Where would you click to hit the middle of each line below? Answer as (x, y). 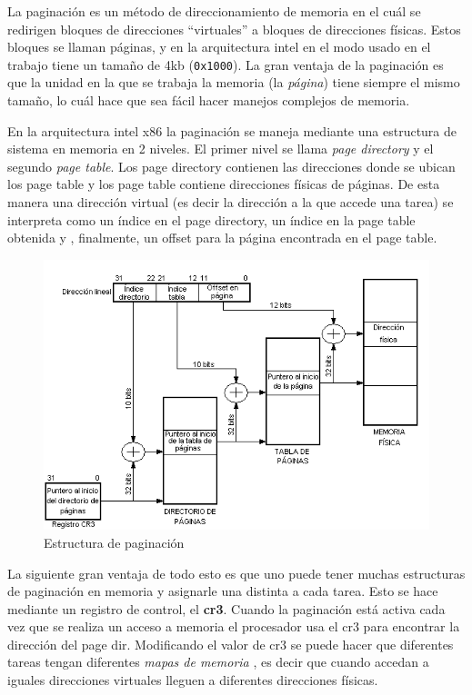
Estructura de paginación (114, 542)
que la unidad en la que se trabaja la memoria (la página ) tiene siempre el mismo (234, 82)
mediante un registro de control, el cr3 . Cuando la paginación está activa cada (226, 608)
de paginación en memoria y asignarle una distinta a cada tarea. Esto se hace (223, 591)
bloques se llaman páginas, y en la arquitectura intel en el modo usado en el (219, 47)
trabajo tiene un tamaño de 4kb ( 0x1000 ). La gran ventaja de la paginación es (226, 64)
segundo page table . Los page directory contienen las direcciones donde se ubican (231, 166)
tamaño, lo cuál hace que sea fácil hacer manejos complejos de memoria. (209, 100)
